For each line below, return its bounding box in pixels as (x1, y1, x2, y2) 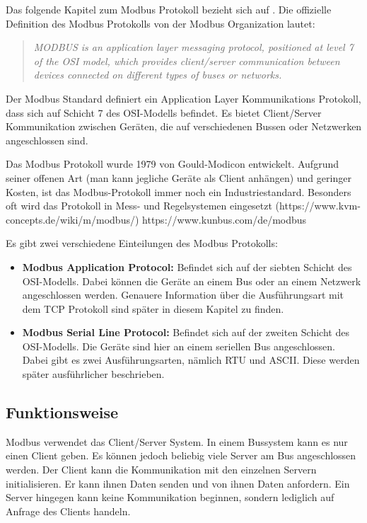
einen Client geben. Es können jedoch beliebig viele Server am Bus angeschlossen (6, 448, 356, 463)
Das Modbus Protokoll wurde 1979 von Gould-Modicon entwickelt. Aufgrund (6, 156, 339, 171)
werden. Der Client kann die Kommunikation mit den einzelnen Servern (6, 462, 317, 477)
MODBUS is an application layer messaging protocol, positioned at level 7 (33, 40, 354, 54)
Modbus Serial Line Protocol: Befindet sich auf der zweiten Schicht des (22, 325, 349, 340)
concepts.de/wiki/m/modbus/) (6, 212, 139, 226)
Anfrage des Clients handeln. (6, 503, 131, 518)
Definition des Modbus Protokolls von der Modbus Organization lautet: (6, 16, 315, 30)
